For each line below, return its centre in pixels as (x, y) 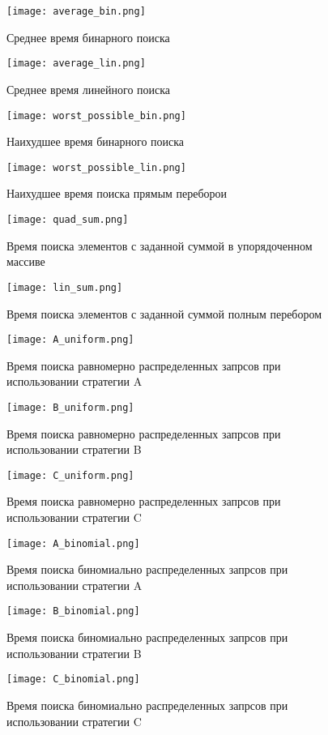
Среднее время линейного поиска (89, 89)
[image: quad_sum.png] (68, 220)
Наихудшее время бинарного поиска (96, 141)
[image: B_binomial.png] (73, 611)
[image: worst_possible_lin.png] (96, 167)
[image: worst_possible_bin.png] (96, 115)
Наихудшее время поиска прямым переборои (117, 193)
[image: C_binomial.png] (73, 679)
